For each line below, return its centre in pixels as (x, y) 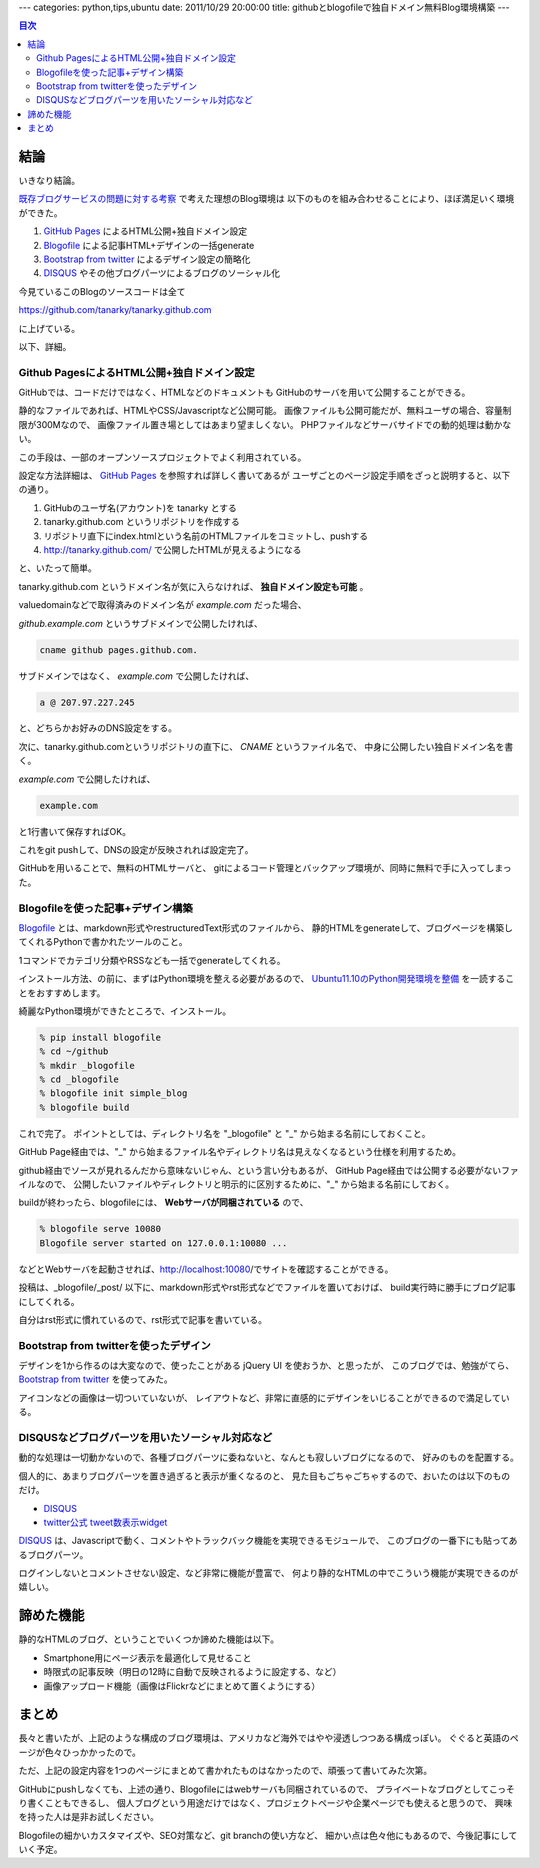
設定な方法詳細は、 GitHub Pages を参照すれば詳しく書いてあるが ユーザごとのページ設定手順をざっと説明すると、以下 (264, 476)
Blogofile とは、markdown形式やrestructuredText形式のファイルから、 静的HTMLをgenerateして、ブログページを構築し (266, 927)
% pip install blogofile (100, 1037)
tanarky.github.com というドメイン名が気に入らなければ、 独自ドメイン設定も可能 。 (193, 586)
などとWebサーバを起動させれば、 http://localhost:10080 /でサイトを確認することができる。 (206, 1269)
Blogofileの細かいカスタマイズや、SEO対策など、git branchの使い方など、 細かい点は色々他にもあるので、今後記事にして (268, 1835)
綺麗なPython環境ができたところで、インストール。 (125, 1011)
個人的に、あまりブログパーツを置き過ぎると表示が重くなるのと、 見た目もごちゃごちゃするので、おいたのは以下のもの (264, 1476)
